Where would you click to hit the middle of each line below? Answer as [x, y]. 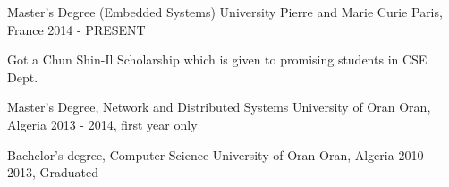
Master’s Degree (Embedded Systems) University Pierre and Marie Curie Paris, [225, 12]
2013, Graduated [53, 172]
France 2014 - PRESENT [76, 29]
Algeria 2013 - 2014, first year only [102, 124]
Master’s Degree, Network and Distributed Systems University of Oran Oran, [219, 107]
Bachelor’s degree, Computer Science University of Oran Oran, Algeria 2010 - [220, 154]
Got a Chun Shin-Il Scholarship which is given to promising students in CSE [217, 59]
